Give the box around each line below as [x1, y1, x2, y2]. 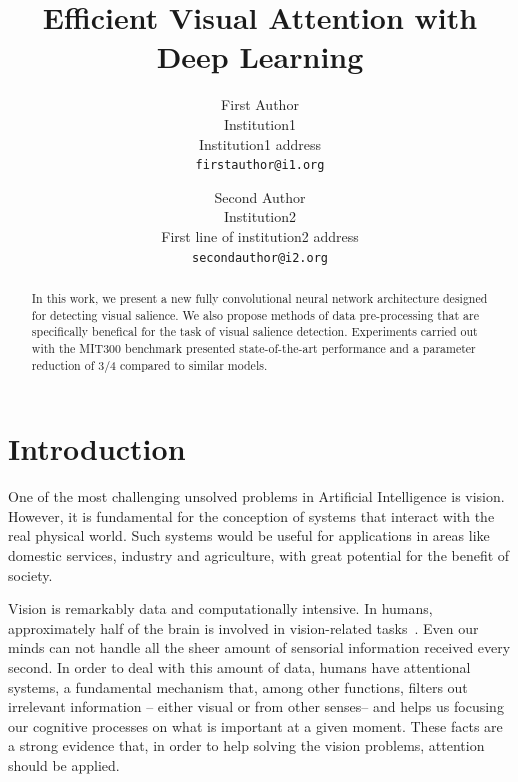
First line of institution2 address [161, 225, 359, 246]
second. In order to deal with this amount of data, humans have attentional [8, 656, 471, 677]
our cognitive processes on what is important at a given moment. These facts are [8, 715, 503, 736]
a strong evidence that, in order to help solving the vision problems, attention [8, 735, 485, 756]
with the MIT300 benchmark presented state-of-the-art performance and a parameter [31, 339, 476, 356]
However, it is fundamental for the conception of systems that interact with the [8, 505, 495, 526]
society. [8, 564, 53, 585]
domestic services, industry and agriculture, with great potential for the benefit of [8, 544, 510, 565]
